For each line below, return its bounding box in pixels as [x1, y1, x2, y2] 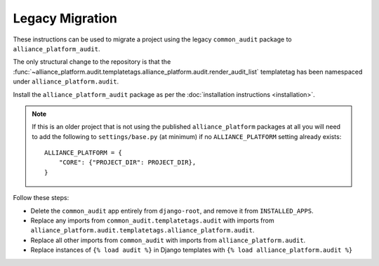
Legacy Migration [13, 11, 118, 26]
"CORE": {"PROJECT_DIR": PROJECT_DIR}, [58, 159, 197, 166]
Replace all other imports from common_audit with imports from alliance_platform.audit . [30, 236, 306, 244]
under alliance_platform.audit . [13, 77, 119, 86]
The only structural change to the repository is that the [13, 58, 171, 66]
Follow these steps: [13, 194, 69, 202]
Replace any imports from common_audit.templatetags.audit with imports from [30, 216, 274, 225]
